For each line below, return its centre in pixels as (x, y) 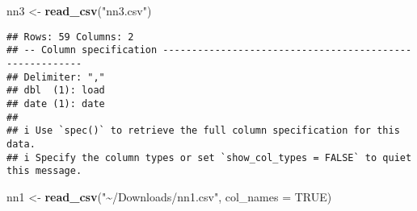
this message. (44, 171)
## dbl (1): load (56, 91)
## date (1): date (56, 103)
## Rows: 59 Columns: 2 (70, 37)
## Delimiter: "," (56, 77)
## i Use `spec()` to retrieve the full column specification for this (203, 131)
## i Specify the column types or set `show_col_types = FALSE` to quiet (209, 157)
